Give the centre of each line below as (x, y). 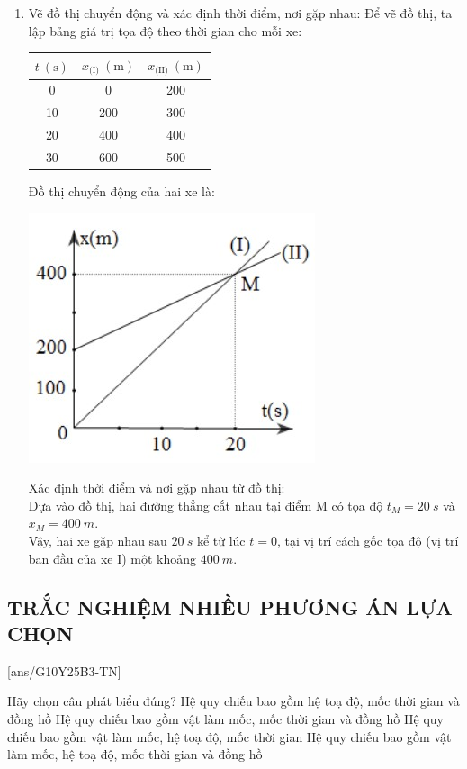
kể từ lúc (221, 540)
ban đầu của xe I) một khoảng (112, 558)
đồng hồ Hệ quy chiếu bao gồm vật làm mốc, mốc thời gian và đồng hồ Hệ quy (225, 718)
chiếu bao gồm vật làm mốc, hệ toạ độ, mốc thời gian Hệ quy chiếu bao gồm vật (229, 736)
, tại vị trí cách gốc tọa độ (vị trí (368, 540)
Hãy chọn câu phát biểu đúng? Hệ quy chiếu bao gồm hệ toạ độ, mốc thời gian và (233, 701)
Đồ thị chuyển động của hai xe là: (121, 191)
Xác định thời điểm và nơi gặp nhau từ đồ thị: (157, 488)
